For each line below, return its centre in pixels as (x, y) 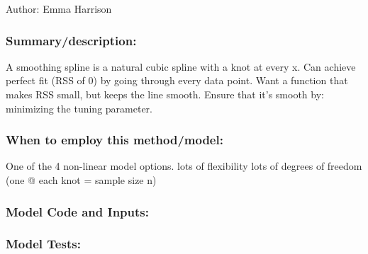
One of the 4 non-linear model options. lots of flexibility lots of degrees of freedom (184, 166)
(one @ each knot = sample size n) (81, 180)
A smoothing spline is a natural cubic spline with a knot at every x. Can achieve (181, 66)
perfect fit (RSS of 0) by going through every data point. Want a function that (177, 80)
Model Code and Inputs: (77, 211)
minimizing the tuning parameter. (79, 108)
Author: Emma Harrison (59, 8)
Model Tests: (43, 244)
